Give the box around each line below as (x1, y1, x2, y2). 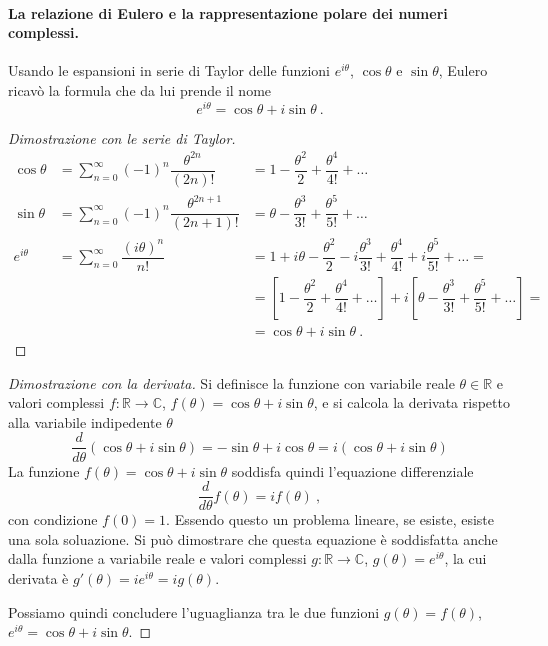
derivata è (8, 567, 69, 588)
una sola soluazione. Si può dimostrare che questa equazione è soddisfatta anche (8, 528, 498, 549)
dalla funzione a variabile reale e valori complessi (8, 548, 307, 569)
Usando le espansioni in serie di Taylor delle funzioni (8, 60, 331, 81)
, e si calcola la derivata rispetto (313, 392, 510, 413)
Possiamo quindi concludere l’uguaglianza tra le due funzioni (8, 601, 380, 622)
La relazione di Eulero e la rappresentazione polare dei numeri (8, 2, 448, 23)
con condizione (8, 509, 98, 530)
